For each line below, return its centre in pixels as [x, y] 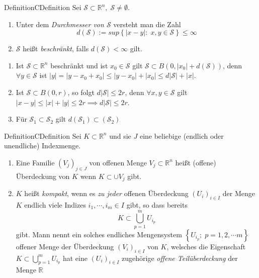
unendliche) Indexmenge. [42, 146]
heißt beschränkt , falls [56, 49]
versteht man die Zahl [147, 24]
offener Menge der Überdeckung [65, 246]
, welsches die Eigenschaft [206, 246]
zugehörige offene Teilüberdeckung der [180, 258]
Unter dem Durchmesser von [60, 24]
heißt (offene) [196, 162]
